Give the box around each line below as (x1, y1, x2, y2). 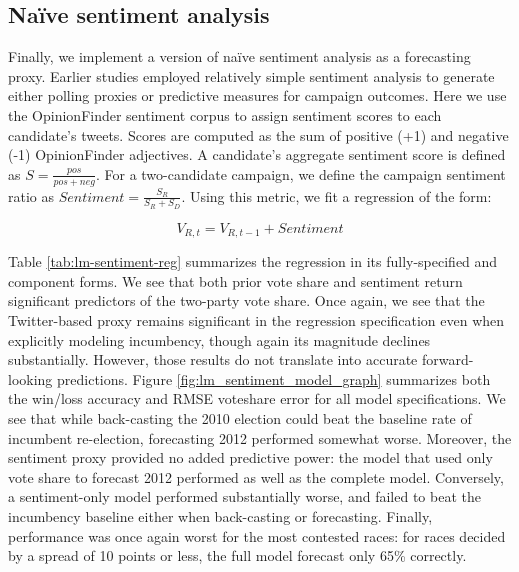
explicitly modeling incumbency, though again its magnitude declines (8, 329, 431, 350)
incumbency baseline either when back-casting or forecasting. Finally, (8, 506, 433, 526)
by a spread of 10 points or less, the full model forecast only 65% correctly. (8, 545, 467, 566)
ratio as (8, 185, 55, 206)
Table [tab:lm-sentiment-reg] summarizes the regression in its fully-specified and (8, 251, 498, 272)
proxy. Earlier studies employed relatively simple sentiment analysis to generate (8, 65, 495, 86)
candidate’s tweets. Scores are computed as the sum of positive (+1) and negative (8, 124, 509, 145)
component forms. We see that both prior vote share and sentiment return (8, 270, 463, 291)
